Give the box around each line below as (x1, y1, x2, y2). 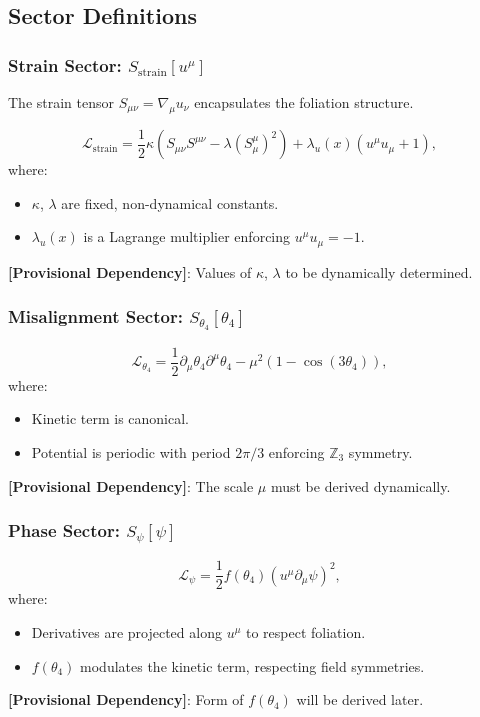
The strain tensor (8, 92, 115, 112)
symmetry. (348, 441, 413, 462)
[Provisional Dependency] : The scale (8, 475, 254, 496)
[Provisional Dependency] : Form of (8, 689, 244, 710)
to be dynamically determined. (285, 261, 473, 282)
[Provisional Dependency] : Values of (8, 261, 252, 282)
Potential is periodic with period (31, 441, 231, 462)
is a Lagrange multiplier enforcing (83, 226, 291, 247)
